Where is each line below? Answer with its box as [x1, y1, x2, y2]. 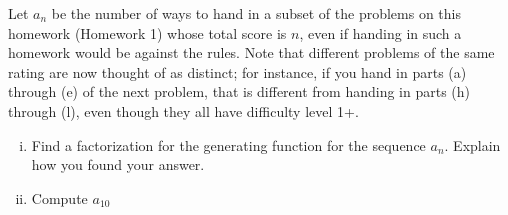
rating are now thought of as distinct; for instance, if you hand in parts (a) [8, 61, 467, 82]
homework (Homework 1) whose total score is [8, 22, 287, 43]
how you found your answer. [31, 154, 205, 175]
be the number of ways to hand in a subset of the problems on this [51, 3, 461, 23]
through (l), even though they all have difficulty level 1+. [8, 100, 359, 121]
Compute [31, 187, 88, 208]
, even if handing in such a [299, 22, 462, 43]
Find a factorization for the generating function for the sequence [31, 134, 426, 155]
